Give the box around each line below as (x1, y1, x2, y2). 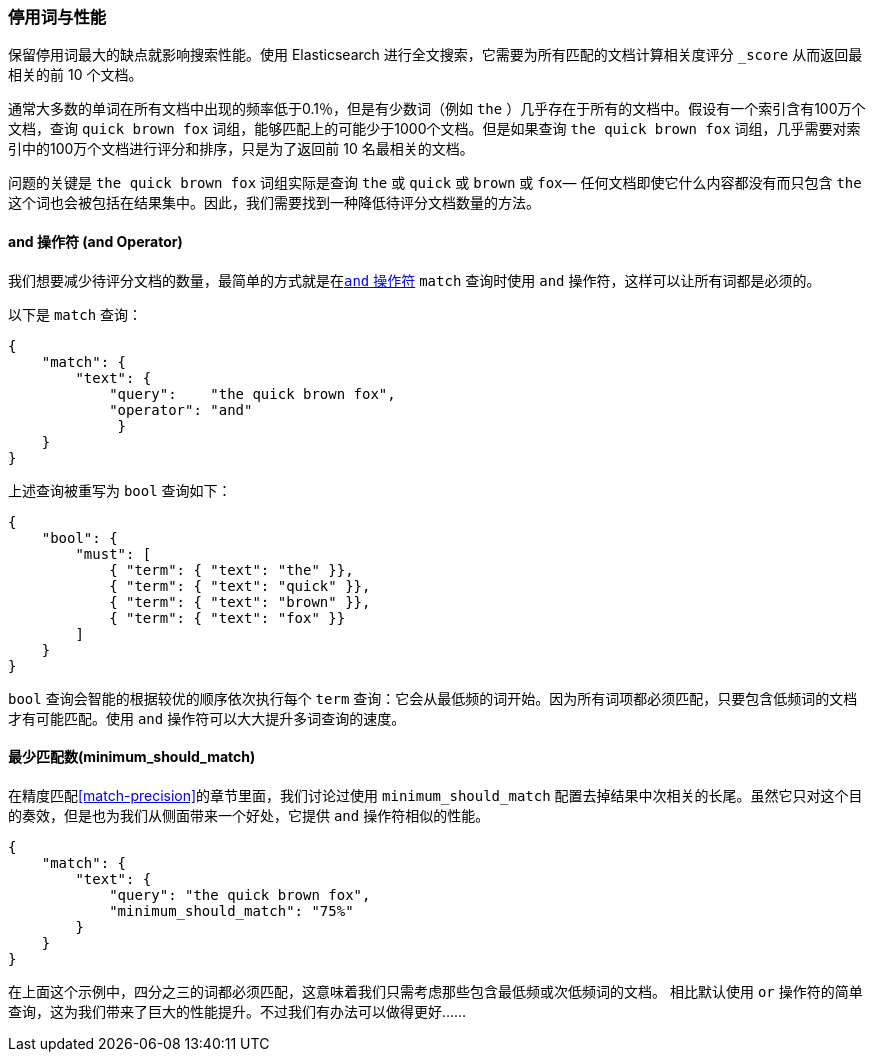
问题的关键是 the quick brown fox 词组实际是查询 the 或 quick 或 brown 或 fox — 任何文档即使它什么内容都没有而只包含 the (8, 174, 862, 192)
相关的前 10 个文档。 (8, 66, 143, 84)
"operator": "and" (109, 401, 253, 418)
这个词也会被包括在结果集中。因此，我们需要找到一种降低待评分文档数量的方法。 (8, 194, 540, 212)
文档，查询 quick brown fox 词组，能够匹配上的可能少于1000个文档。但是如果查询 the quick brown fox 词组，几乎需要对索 (8, 120, 861, 138)
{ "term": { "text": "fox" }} (109, 609, 346, 626)
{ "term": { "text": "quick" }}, (109, 577, 371, 594)
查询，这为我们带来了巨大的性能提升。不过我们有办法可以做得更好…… (8, 1002, 467, 1020)
